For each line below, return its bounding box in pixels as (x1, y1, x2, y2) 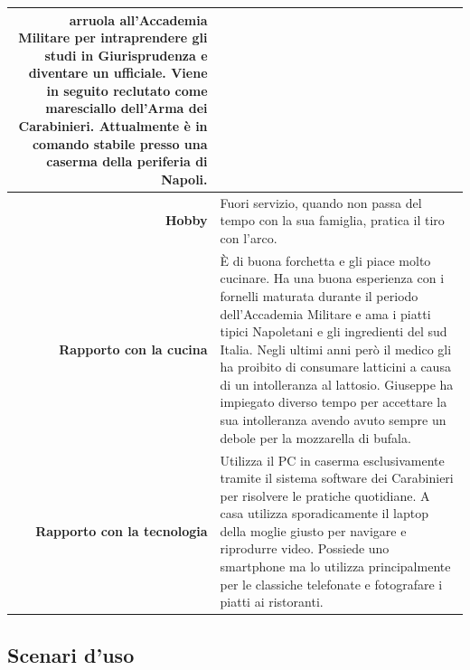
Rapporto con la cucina (59, 339, 208, 358)
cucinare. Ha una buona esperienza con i (220, 269, 445, 288)
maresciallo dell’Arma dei (45, 99, 208, 118)
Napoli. (161, 169, 208, 188)
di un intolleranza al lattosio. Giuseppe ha (220, 374, 454, 393)
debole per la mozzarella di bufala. (220, 428, 411, 447)
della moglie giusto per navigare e (220, 521, 407, 540)
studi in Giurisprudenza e (44, 45, 208, 64)
